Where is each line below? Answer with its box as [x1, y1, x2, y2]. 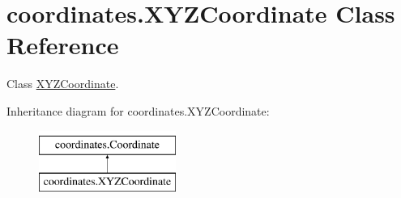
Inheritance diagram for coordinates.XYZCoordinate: [6, 102, 270, 119]
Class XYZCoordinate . [6, 75, 119, 92]
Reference [6, 28, 119, 61]
